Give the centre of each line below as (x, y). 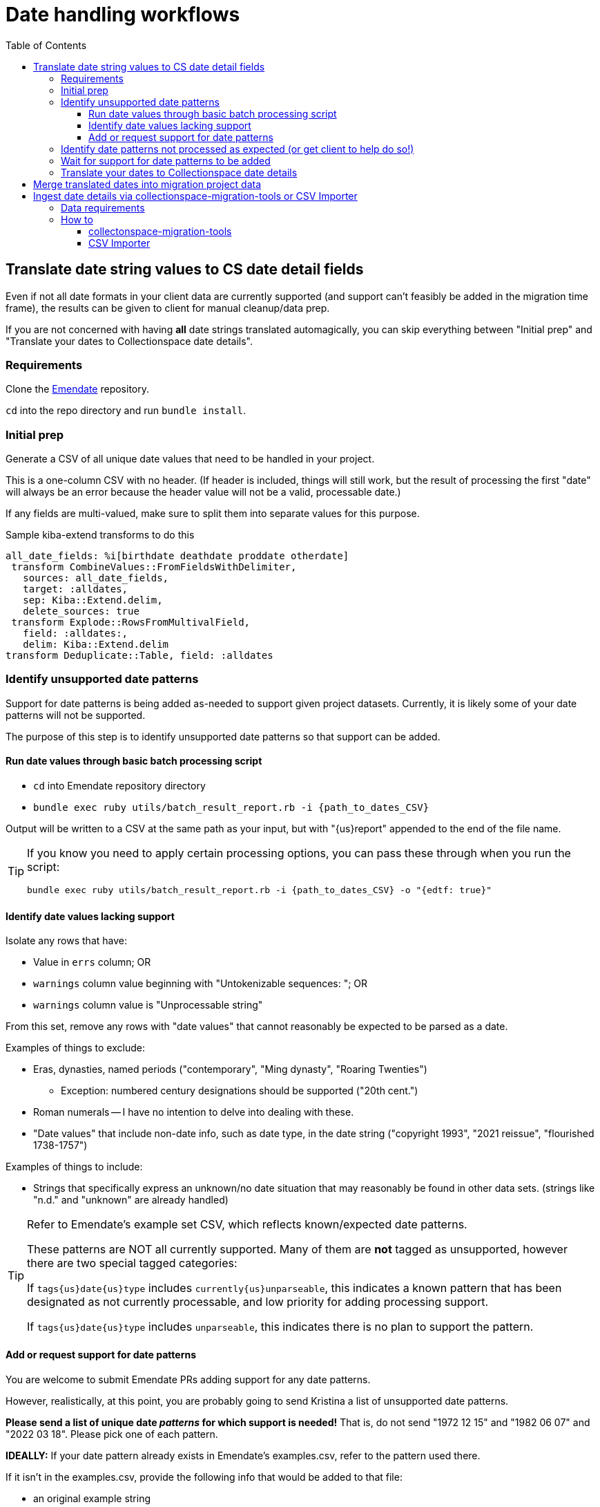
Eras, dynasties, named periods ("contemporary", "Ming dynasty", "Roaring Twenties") (230, 1069)
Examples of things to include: (74, 1167)
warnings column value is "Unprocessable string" (148, 1005)
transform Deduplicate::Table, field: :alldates (139, 656)
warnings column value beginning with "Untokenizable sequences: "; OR (201, 984)
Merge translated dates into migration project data (147, 184)
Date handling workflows (123, 15)
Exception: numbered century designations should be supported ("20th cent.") (240, 1091)
